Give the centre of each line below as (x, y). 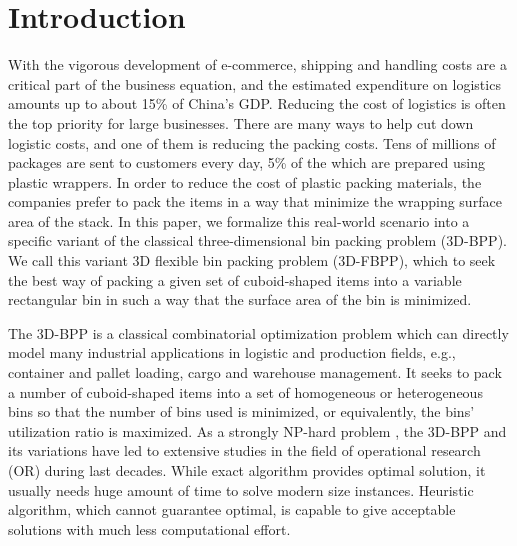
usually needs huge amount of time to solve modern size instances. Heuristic (241, 489)
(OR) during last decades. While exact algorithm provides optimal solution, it (247, 470)
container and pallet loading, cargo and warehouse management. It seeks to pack (255, 372)
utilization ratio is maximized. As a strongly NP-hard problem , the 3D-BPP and (257, 430)
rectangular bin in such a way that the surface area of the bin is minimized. (240, 299)
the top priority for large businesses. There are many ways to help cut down (241, 122)
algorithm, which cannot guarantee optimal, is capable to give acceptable (232, 509)
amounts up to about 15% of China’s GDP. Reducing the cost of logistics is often (257, 103)
